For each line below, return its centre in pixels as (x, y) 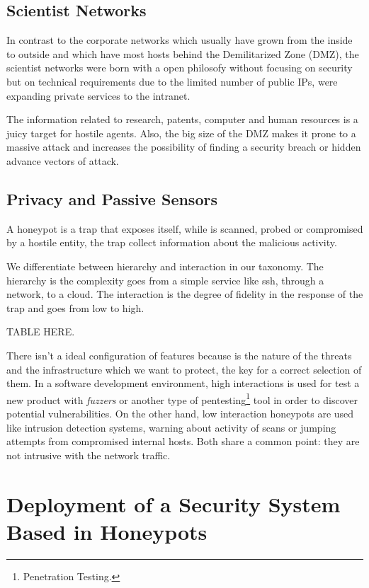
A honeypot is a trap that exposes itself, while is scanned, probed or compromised (185, 228)
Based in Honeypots (107, 531)
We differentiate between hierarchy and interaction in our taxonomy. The (165, 266)
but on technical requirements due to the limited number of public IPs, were (172, 81)
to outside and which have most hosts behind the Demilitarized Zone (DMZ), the (183, 53)
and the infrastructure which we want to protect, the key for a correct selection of (184, 369)
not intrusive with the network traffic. (89, 455)
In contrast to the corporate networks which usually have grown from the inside (180, 40)
